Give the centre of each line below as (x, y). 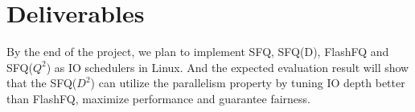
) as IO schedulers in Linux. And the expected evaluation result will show (228, 67)
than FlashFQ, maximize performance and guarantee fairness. (159, 98)
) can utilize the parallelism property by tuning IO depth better (248, 83)
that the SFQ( (42, 83)
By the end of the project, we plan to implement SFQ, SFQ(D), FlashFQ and (198, 52)
